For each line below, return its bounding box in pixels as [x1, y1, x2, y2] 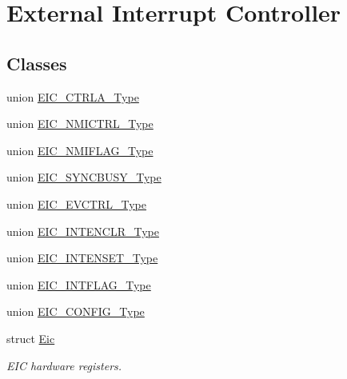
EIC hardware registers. [6, 357, 122, 373]
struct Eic [6, 329, 55, 346]
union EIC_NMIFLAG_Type [6, 142, 154, 158]
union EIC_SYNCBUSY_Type [6, 169, 162, 186]
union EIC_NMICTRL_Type [6, 115, 154, 132]
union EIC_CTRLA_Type [6, 88, 139, 105]
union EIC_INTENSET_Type [6, 249, 158, 266]
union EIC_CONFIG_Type [6, 303, 145, 320]
